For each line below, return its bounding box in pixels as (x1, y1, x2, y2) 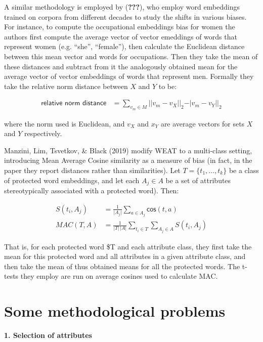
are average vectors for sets (160, 118, 245, 129)
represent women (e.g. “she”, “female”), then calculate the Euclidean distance (4, 41, 245, 52)
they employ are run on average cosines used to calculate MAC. (20, 271, 218, 281)
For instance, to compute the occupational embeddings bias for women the (4, 21, 235, 32)
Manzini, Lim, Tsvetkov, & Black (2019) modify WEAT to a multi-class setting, (4, 145, 252, 155)
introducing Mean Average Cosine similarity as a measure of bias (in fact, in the (4, 155, 252, 165)
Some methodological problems (4, 301, 226, 321)
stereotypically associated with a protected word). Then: (4, 185, 179, 195)
